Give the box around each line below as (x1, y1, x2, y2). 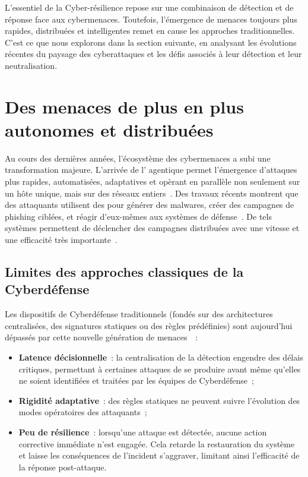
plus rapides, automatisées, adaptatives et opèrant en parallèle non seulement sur (5, 175, 300, 188)
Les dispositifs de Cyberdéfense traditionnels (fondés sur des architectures (5, 308, 273, 320)
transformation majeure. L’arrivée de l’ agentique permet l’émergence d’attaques (5, 163, 297, 176)
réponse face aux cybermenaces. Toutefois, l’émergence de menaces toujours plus (5, 12, 297, 25)
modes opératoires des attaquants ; (18, 406, 147, 418)
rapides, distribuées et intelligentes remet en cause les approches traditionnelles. (5, 24, 295, 37)
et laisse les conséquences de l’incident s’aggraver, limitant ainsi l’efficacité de (18, 449, 300, 462)
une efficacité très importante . (5, 233, 118, 246)
